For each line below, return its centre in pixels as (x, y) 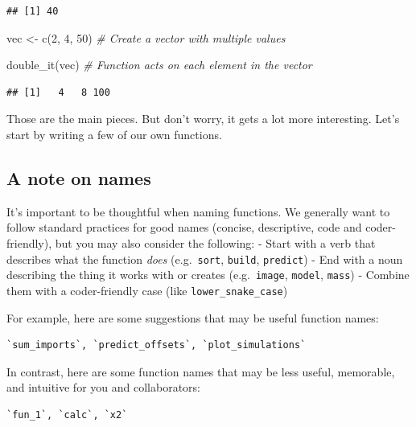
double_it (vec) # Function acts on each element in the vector (159, 65)
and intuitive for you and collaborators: (103, 387)
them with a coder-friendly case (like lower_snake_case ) (147, 290)
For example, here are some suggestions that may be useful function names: (193, 317)
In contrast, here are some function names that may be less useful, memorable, (201, 371)
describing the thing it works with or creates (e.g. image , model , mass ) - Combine (208, 275)
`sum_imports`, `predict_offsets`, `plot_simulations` (157, 345)
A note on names (79, 177)
